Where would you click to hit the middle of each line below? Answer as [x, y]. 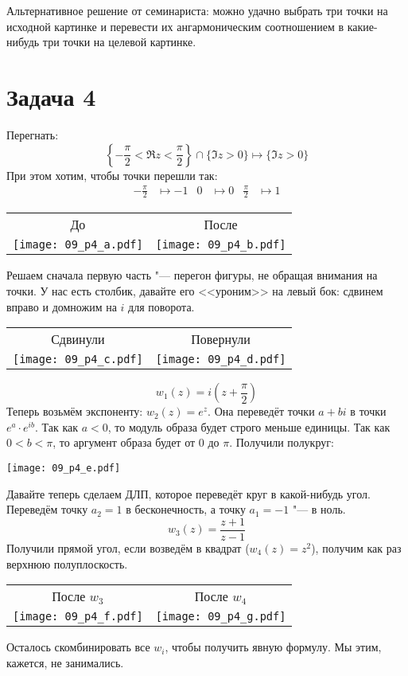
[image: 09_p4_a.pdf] [78, 245]
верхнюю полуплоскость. [67, 563]
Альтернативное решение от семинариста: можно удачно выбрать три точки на [197, 10]
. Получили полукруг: [282, 442]
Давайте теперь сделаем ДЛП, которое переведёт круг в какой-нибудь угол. [188, 493]
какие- [362, 26]
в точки [368, 411]
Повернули [221, 339]
